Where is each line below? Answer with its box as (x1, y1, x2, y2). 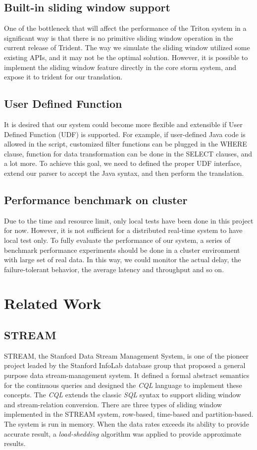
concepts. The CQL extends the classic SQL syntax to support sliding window (4, 389, 241, 400)
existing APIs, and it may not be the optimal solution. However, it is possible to (4, 52, 248, 62)
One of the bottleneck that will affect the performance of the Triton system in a (4, 23, 247, 33)
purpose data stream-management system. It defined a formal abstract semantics (4, 370, 250, 380)
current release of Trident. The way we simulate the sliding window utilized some (4, 42, 250, 53)
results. (4, 438, 26, 449)
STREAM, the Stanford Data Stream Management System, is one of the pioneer (4, 350, 249, 361)
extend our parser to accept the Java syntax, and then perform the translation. (4, 167, 244, 178)
